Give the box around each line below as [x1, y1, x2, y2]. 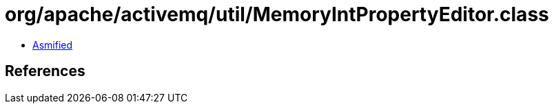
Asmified [32, 38, 73, 51]
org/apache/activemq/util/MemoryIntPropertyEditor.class [5, 3, 549, 26]
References [5, 62, 85, 80]
